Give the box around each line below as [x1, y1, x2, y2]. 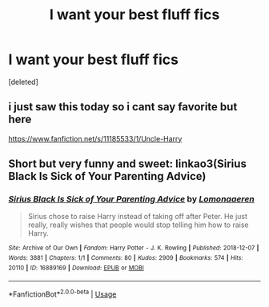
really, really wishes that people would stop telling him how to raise [27, 220, 249, 229]
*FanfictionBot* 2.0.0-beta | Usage [8, 288, 117, 299]
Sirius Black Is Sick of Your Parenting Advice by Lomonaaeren [8, 193, 255, 205]
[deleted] [8, 77, 38, 86]
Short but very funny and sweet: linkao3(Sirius [8, 157, 247, 171]
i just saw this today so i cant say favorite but [8, 100, 238, 114]
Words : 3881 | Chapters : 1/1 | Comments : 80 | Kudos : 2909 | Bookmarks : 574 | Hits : [8, 254, 243, 262]
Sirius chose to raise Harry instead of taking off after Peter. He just [27, 212, 248, 221]
